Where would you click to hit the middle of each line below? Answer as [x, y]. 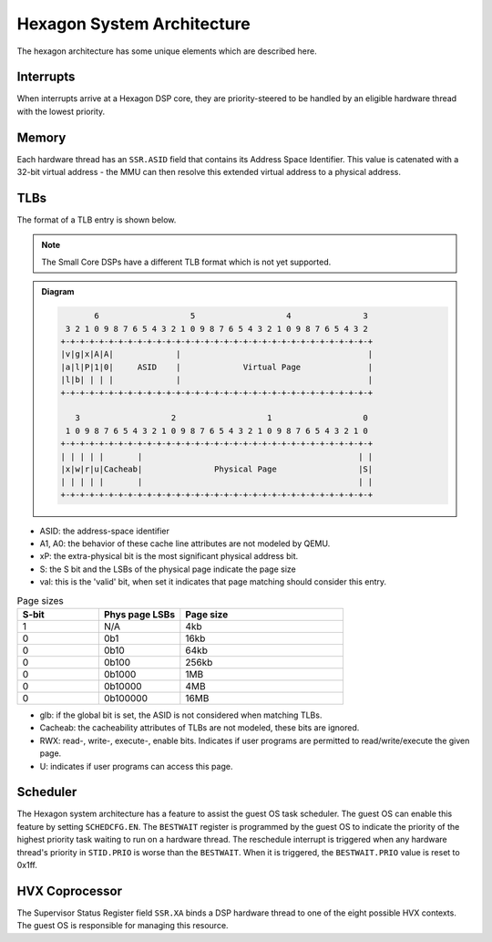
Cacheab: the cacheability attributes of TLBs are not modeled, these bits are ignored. [200, 728]
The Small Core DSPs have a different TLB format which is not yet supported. [186, 262]
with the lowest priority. [61, 111]
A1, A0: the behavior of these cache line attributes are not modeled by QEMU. [185, 543]
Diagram [58, 292]
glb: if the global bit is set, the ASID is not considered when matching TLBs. [181, 715]
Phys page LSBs [139, 614]
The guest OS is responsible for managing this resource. [123, 926]
